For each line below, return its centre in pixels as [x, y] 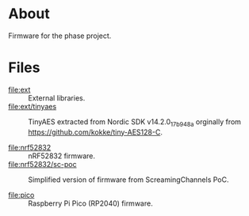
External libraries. [57, 98]
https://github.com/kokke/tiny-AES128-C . [95, 132]
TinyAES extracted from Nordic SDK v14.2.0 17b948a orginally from [135, 122]
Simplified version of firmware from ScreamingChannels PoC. [128, 180]
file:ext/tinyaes [33, 106]
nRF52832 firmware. [62, 156]
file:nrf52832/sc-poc [42, 164]
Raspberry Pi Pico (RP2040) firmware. [90, 203]
